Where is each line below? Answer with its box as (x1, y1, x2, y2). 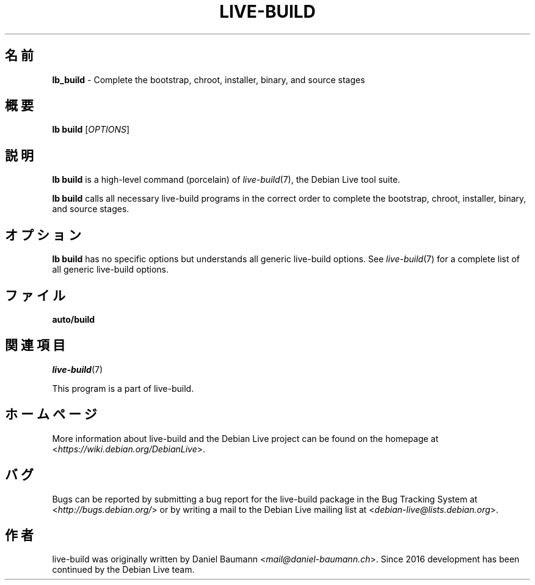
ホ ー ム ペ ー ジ (5, 407, 97, 422)
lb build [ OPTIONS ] (52, 124, 130, 135)
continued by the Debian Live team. (52, 564, 195, 575)
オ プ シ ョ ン (5, 227, 81, 243)
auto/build (52, 314, 95, 325)
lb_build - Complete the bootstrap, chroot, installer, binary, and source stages (52, 74, 365, 85)
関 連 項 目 (5, 337, 65, 353)
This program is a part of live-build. (52, 383, 194, 394)
